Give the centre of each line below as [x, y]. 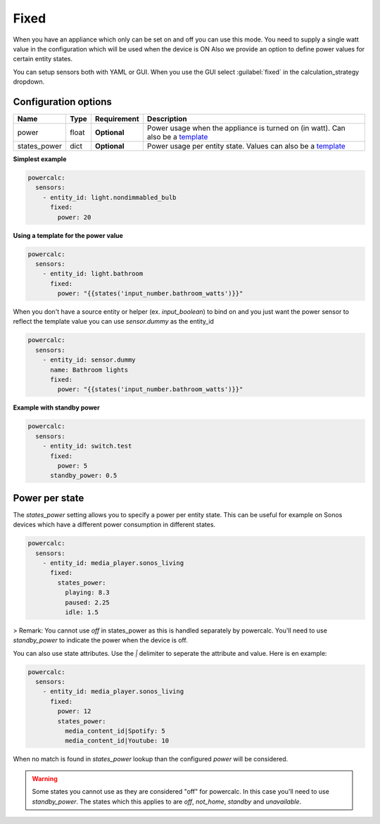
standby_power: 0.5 [84, 476]
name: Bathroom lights [89, 370]
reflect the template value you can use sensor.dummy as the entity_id [114, 322]
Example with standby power [56, 407]
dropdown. [29, 82]
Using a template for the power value [68, 235]
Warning [45, 778]
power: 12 [74, 711]
